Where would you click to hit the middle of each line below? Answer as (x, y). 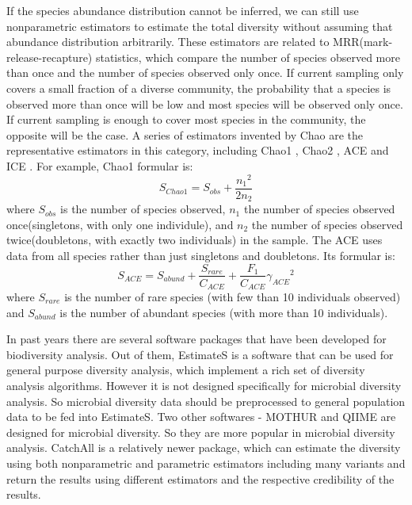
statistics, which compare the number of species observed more (248, 57)
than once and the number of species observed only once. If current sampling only (205, 73)
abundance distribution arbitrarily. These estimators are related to (168, 42)
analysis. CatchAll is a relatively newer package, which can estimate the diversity (204, 448)
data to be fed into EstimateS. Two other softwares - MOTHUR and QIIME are (201, 417)
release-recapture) (50, 57)
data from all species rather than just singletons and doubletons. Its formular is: (201, 255)
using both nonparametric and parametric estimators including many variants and (206, 463)
